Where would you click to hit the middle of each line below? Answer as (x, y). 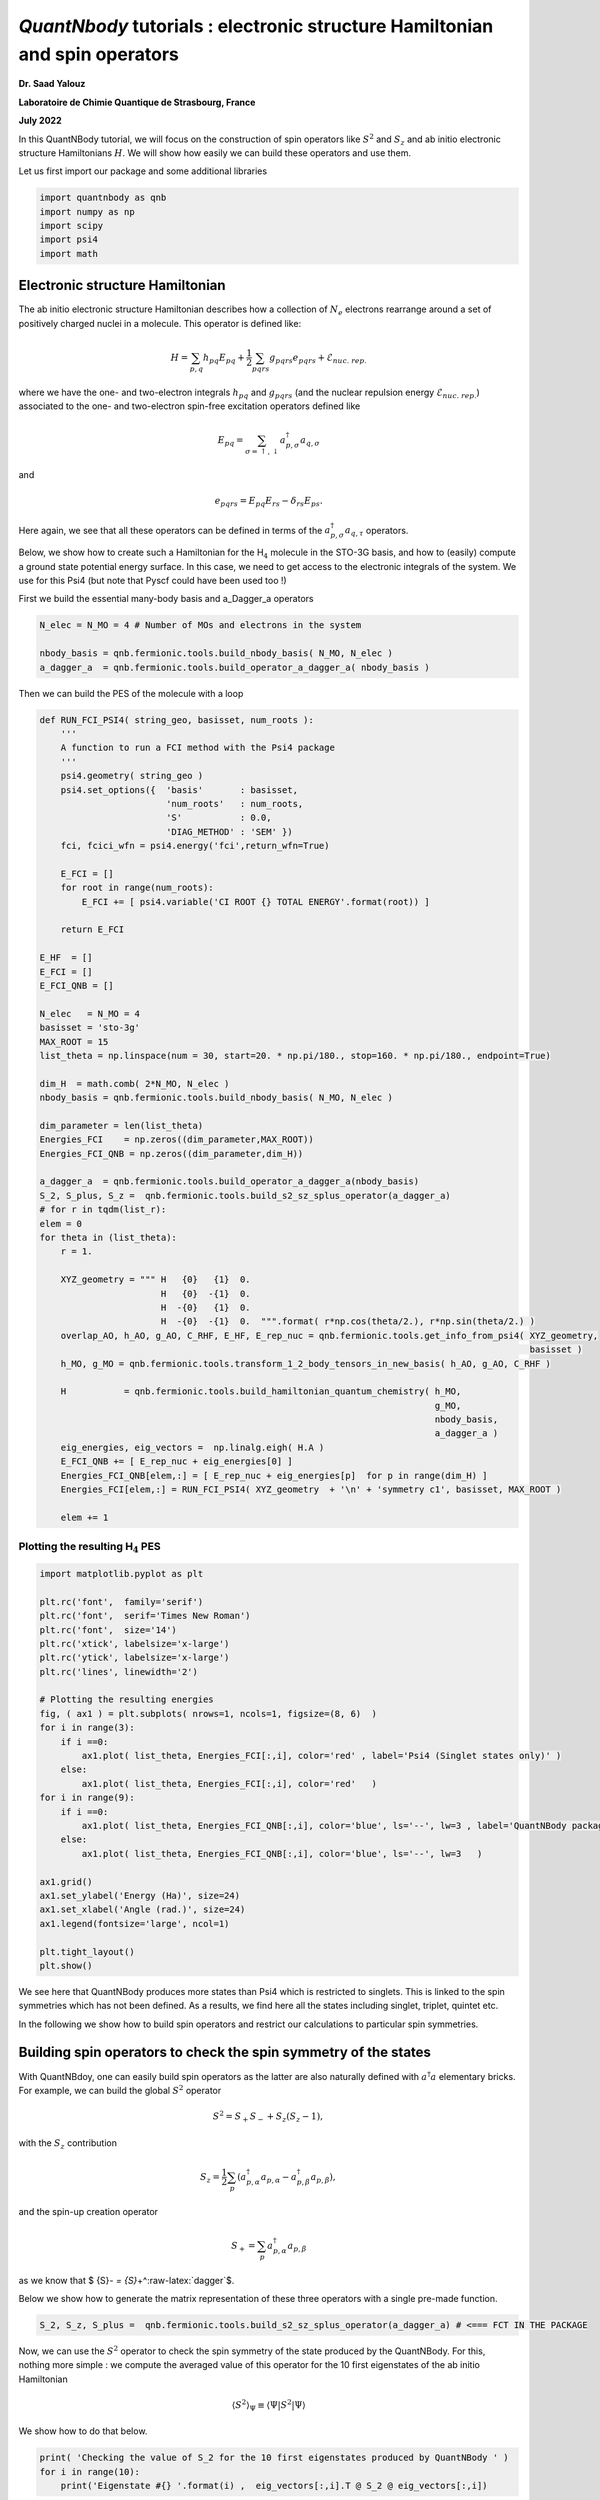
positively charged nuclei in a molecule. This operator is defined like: (160, 323)
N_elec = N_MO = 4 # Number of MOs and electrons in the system (200, 625)
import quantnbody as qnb (103, 198)
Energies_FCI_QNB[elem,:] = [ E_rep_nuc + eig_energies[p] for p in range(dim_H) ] (274, 1475)
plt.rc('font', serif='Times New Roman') (145, 1616)
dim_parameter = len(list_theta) (121, 1125)
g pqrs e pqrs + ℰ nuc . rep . (318, 358)
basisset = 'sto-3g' (89, 1028)
